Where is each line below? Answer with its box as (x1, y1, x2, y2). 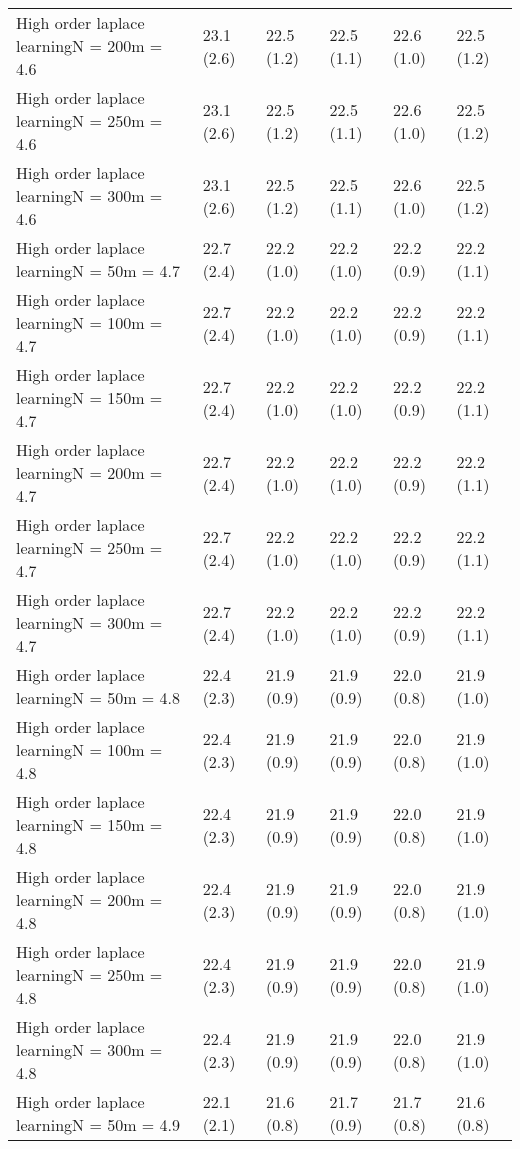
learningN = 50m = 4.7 (16, 259, 181, 282)
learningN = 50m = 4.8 (16, 686, 181, 709)
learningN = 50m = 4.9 (16, 1113, 181, 1136)
